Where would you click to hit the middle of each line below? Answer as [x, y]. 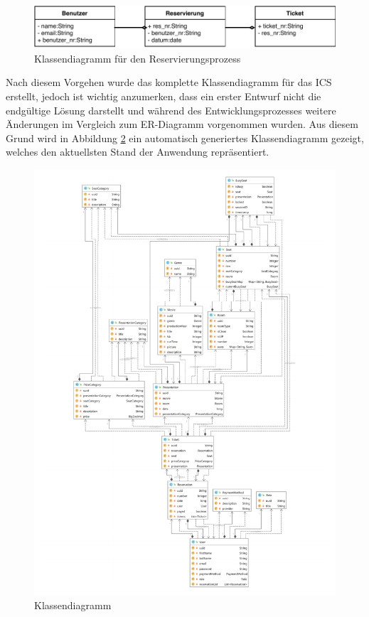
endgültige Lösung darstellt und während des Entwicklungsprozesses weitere [171, 110]
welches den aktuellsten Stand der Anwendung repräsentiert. [138, 152]
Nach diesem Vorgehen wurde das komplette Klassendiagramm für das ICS [169, 82]
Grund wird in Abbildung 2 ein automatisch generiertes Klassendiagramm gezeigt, [185, 138]
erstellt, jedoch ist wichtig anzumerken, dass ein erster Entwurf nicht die [164, 96]
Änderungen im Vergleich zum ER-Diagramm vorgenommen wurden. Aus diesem [182, 124]
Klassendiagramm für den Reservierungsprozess [138, 58]
